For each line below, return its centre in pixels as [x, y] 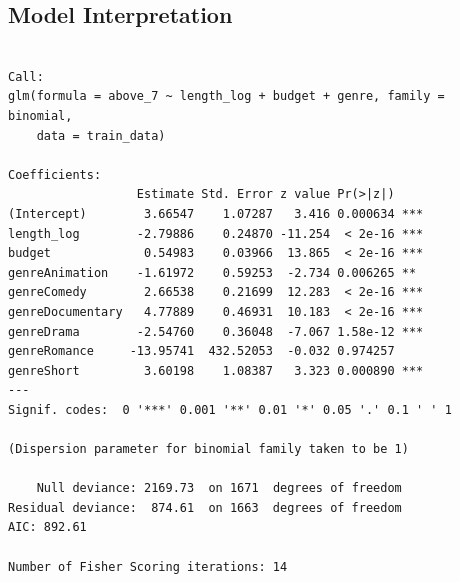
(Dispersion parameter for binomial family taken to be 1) [208, 449]
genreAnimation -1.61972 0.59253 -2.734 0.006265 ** [212, 272]
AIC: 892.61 [47, 527]
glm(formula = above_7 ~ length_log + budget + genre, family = [226, 96]
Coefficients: [55, 174]
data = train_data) [101, 135]
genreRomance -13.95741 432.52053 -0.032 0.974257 [201, 351]
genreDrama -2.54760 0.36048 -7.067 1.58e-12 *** [216, 331]
